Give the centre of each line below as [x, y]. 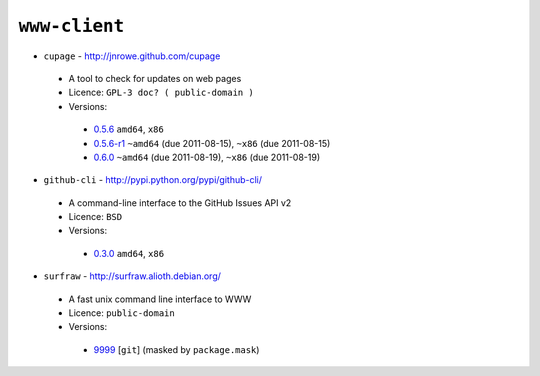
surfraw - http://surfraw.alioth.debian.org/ [132, 276]
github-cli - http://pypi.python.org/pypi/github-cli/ [153, 180]
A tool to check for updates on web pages [155, 78]
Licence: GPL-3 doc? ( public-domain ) [161, 92]
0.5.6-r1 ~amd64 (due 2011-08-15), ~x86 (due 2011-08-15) [212, 143]
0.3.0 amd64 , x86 [129, 253]
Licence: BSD [95, 217]
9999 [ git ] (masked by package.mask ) [176, 349]
